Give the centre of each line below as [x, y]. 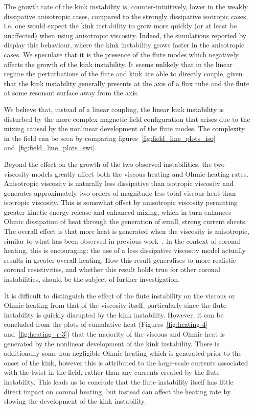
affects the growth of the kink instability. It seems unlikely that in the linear [118, 64]
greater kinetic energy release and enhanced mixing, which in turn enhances [117, 212]
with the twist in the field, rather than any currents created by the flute [112, 372]
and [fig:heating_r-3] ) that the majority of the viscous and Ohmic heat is [115, 334]
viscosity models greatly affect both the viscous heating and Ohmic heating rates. [126, 173]
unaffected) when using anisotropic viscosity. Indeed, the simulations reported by [125, 35]
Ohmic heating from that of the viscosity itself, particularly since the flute [115, 305]
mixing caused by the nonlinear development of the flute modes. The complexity [125, 128]
